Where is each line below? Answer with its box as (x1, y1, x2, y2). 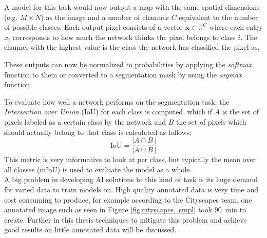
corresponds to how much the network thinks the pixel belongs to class (12, 31, 236, 42)
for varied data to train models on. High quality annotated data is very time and (4, 184, 259, 194)
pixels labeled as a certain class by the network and (4, 116, 166, 127)
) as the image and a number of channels (41, 11, 169, 22)
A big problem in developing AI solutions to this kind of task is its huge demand (4, 174, 258, 185)
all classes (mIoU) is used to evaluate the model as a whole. (4, 164, 192, 174)
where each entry (209, 22, 263, 32)
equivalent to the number (179, 11, 258, 22)
